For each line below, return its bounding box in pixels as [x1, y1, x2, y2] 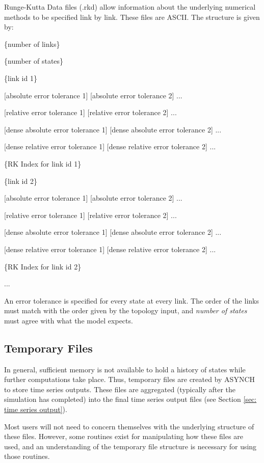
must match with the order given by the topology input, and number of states [4, 305, 247, 316]
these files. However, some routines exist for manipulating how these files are [4, 431, 243, 442]
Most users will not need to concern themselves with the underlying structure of [4, 421, 254, 431]
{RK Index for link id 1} [4, 158, 82, 169]
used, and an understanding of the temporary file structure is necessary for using [4, 441, 257, 451]
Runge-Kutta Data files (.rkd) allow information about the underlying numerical [4, 2, 256, 12]
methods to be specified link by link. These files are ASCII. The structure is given [4, 11, 260, 22]
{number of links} [4, 38, 60, 49]
